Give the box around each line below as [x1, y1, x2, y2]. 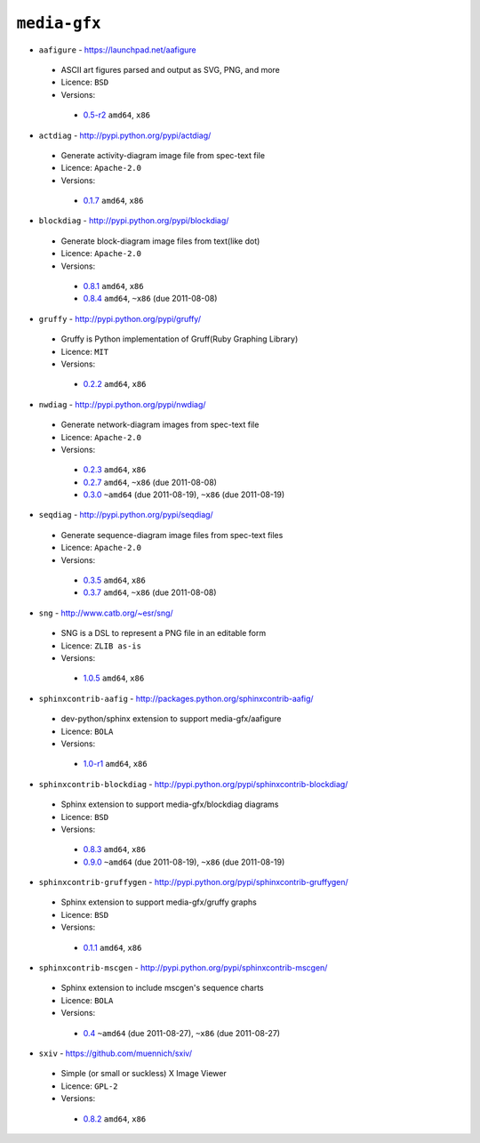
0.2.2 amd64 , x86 [83, 379, 147, 390]
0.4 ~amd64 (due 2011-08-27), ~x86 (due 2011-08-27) [83, 1027, 280, 1038]
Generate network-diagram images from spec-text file [60, 419, 260, 431]
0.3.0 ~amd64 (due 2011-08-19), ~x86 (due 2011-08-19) [83, 489, 285, 500]
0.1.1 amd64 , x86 [83, 942, 142, 953]
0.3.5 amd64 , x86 [83, 575, 146, 586]
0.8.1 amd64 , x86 [83, 281, 144, 292]
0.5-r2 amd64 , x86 [83, 109, 151, 120]
